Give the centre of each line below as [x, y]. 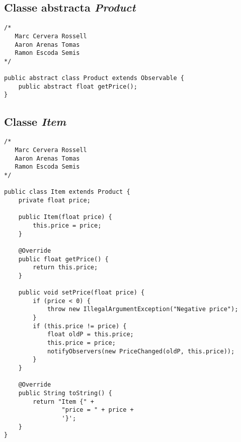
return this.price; [65, 268]
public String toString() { [65, 393]
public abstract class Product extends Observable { [94, 78]
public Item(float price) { [65, 217]
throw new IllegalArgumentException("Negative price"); [143, 309]
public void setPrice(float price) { [82, 293]
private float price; [54, 200]
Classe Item [35, 121]
